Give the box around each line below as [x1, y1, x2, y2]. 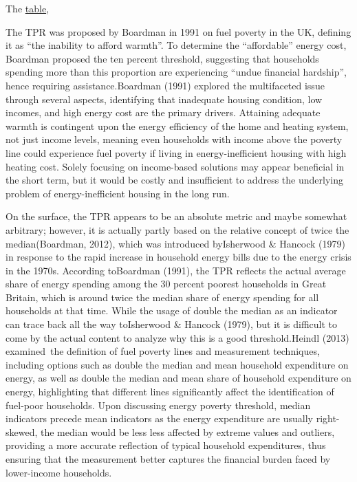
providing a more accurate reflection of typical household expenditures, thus [6, 438, 326, 452]
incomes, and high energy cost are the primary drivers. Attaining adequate [6, 105, 321, 120]
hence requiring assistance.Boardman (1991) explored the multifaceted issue [6, 78, 325, 92]
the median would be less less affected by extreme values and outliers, [41, 424, 335, 439]
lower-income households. [6, 465, 112, 479]
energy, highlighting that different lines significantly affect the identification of [6, 384, 334, 399]
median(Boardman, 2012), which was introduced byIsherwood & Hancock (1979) [6, 236, 345, 250]
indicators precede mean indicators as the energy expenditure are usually [6, 411, 313, 426]
